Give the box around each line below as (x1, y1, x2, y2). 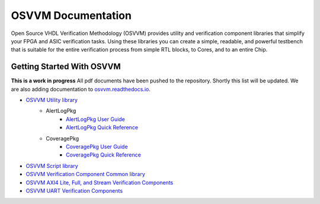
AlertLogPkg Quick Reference (66, 124, 139, 131)
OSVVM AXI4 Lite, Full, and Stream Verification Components (25, 179, 174, 186)
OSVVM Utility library (25, 97, 78, 104)
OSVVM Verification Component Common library (25, 171, 145, 178)
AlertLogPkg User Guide (66, 116, 126, 123)
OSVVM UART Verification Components (25, 187, 123, 194)
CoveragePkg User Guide (66, 143, 128, 150)
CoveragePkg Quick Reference (66, 151, 142, 158)
